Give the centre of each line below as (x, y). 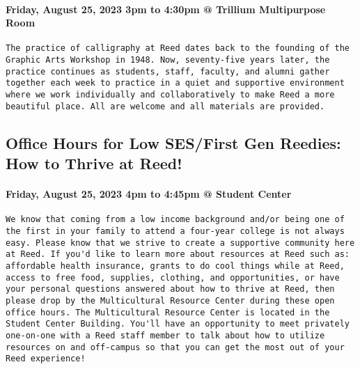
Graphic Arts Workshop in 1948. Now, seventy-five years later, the (168, 60)
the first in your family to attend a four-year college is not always (175, 231)
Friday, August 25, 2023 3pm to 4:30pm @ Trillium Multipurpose (166, 9)
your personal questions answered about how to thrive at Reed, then (170, 289)
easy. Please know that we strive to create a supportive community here (180, 243)
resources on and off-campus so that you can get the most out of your (175, 347)
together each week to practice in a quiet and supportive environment (175, 83)
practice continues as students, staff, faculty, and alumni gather (168, 71)
